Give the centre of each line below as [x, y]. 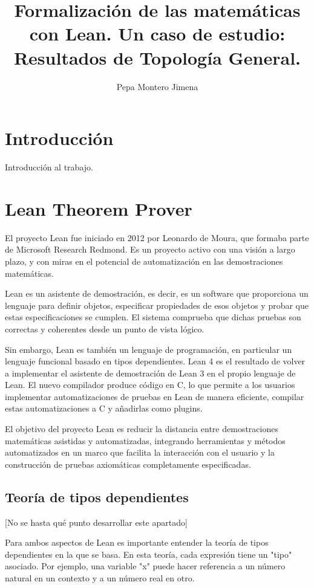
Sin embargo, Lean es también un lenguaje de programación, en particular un [149, 349]
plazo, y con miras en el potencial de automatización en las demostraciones [144, 261]
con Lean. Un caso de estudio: [157, 34]
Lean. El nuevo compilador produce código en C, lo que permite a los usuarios [150, 385]
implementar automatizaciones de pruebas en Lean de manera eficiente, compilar [155, 396]
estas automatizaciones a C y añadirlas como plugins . [104, 408]
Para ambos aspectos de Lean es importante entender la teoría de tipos [137, 542]
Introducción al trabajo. [49, 167]
